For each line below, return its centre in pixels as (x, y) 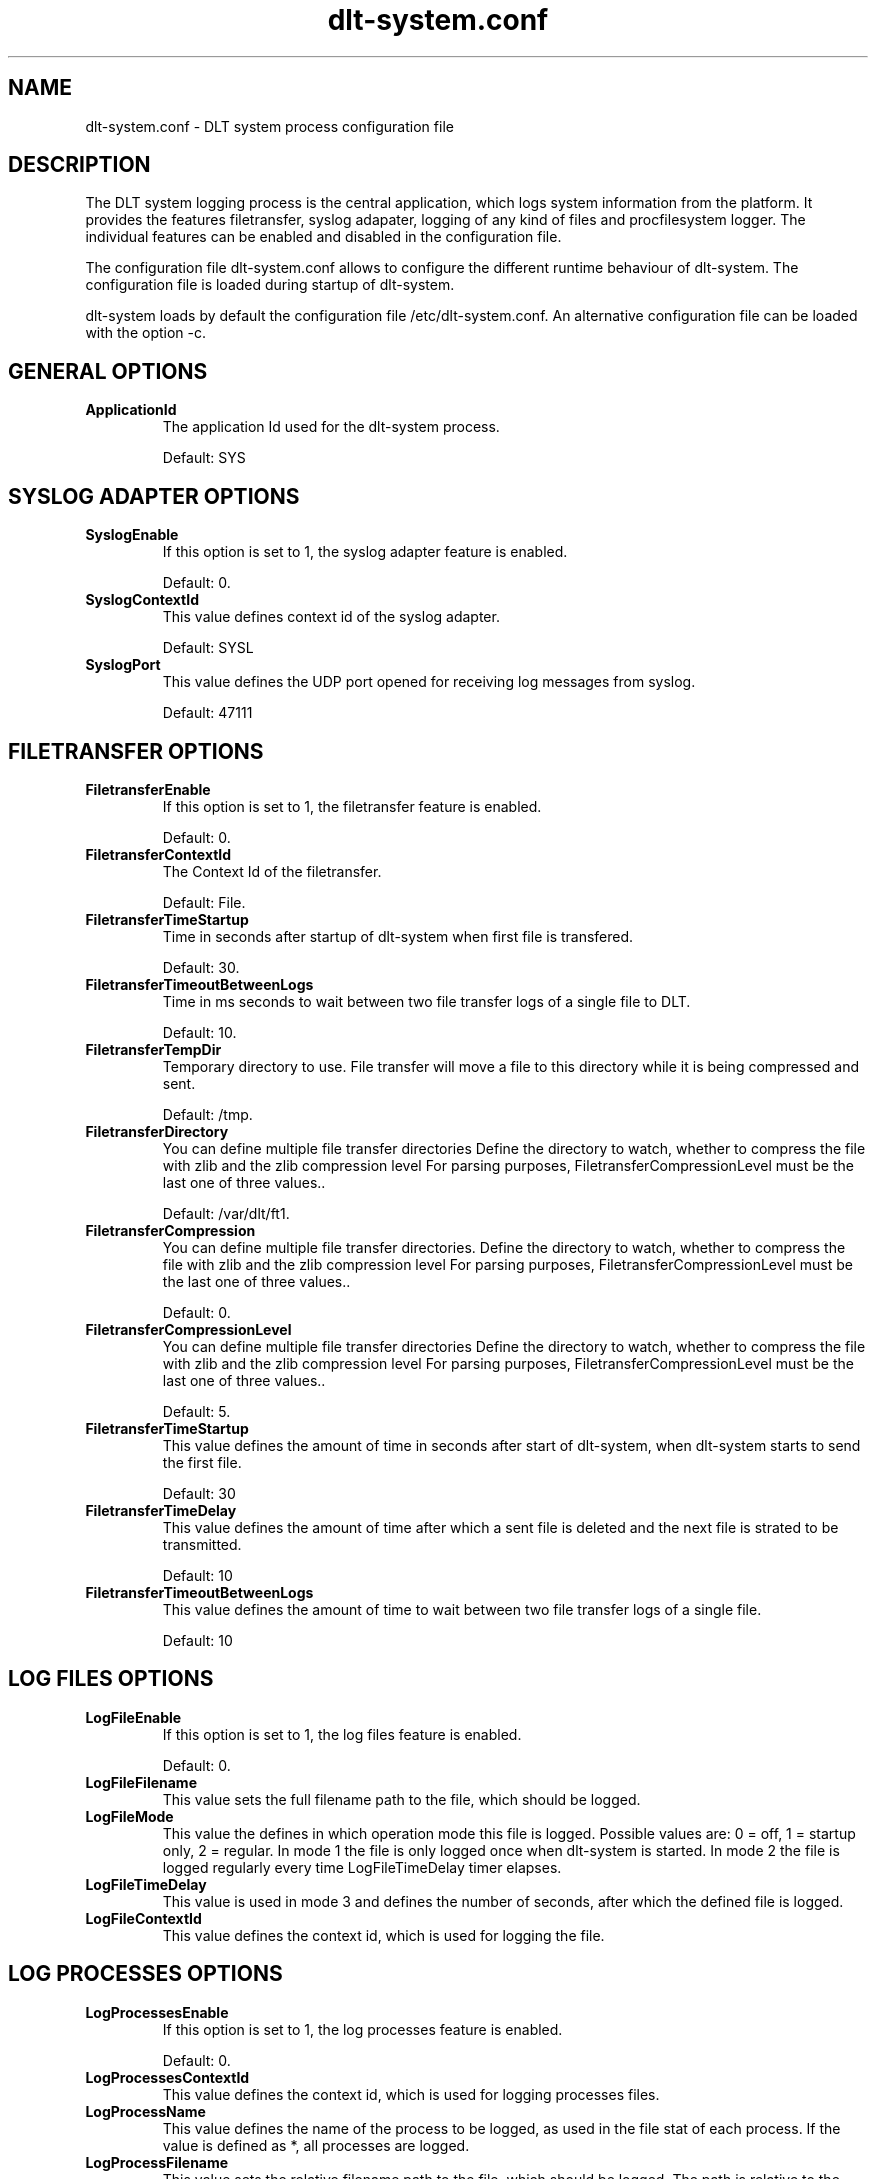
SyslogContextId (142, 600)
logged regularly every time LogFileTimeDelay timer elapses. (362, 1867)
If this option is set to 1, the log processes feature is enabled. (362, 2029)
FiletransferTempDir (153, 1049)
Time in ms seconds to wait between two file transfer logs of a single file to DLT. (426, 1001)
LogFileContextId (143, 1918)
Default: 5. (196, 1411)
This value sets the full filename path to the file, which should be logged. (401, 1799)
